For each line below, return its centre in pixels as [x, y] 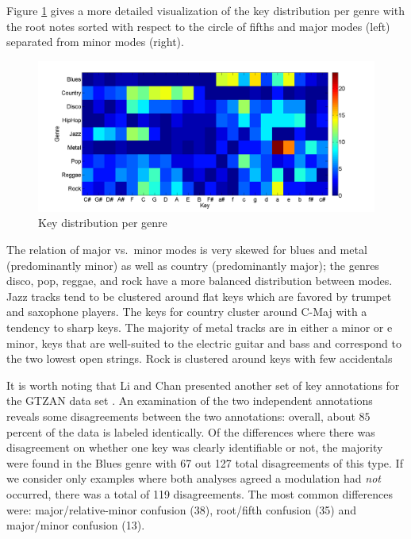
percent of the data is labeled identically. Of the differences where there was [191, 431]
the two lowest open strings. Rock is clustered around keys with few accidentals [200, 358]
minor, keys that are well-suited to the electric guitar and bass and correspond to [204, 343]
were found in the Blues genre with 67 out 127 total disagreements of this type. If [205, 462]
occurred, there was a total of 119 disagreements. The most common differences [200, 493]
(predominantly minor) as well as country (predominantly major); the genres [193, 265]
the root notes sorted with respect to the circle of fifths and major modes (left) [198, 26]
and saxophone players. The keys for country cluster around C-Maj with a [187, 312]
